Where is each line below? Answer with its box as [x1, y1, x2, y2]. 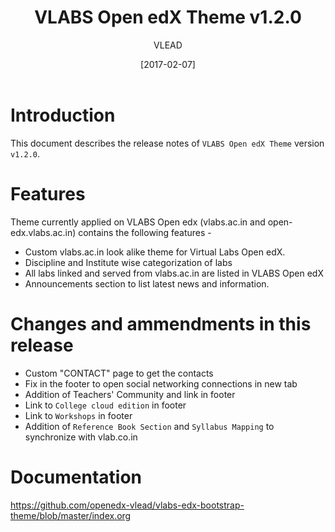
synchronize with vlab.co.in [24, 431, 138, 443]
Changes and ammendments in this [10, 312, 312, 335]
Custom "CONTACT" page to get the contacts [24, 367, 214, 379]
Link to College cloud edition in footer [24, 399, 187, 411]
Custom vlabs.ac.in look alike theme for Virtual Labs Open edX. [24, 246, 286, 258]
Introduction [10, 104, 116, 126]
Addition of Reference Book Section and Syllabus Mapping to [24, 420, 275, 432]
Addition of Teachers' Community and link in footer [24, 388, 236, 400]
